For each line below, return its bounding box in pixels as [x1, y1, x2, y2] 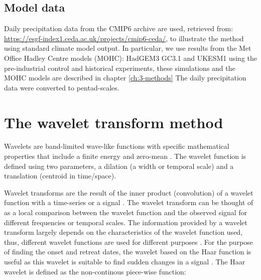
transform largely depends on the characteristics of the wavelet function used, [4, 227, 243, 237]
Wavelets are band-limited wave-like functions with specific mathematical [4, 141, 229, 151]
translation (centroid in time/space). [4, 170, 116, 181]
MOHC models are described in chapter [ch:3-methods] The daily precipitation [4, 72, 246, 83]
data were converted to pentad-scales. [4, 82, 119, 92]
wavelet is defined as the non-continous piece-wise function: [4, 266, 186, 276]
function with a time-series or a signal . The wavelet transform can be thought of [4, 197, 253, 208]
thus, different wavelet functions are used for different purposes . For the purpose [4, 236, 253, 247]
